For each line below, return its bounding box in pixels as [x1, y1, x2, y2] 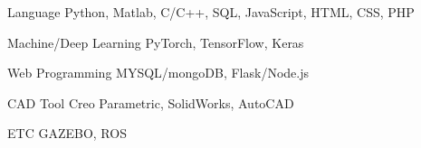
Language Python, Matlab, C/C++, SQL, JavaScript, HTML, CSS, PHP [7, 3, 415, 21]
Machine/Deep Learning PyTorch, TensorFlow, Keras [7, 32, 304, 51]
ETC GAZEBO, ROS [7, 124, 127, 143]
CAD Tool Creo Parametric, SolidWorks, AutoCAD [7, 93, 294, 112]
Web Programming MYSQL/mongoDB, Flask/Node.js [7, 63, 309, 82]
